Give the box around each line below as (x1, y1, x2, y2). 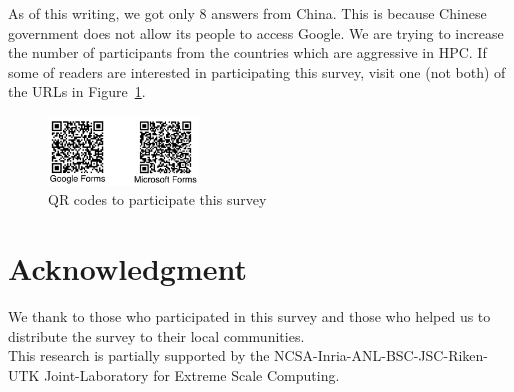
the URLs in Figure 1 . (8, 81, 146, 102)
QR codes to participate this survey (48, 189, 267, 210)
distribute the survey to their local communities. (8, 325, 305, 346)
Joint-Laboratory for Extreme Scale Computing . (44, 364, 340, 385)
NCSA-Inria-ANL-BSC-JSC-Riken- (274, 345, 489, 366)
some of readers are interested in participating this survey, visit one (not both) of (8, 61, 506, 82)
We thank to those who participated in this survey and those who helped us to (8, 305, 491, 326)
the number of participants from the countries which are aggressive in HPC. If (8, 42, 487, 63)
